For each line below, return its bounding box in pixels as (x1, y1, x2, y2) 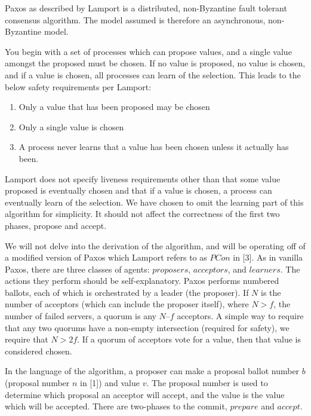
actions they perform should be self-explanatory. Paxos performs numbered (5, 274, 279, 287)
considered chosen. (5, 344, 72, 357)
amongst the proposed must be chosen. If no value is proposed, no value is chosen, (5, 57, 306, 69)
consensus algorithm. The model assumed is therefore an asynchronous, (5, 13, 266, 26)
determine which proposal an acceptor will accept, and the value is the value (5, 388, 285, 400)
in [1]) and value (80, 377, 140, 389)
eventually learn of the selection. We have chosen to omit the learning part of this (5, 195, 304, 208)
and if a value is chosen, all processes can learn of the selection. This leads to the (5, 68, 301, 81)
